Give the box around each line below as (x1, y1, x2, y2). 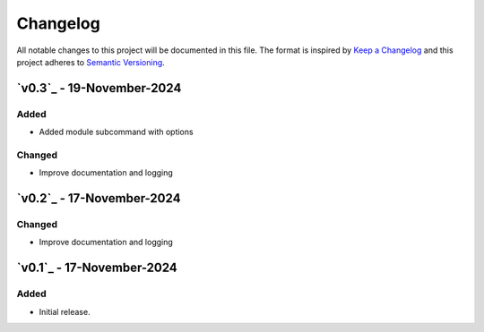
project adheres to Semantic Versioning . (16, 56, 165, 67)
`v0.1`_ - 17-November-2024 (16, 260, 178, 276)
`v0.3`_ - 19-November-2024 (16, 81, 182, 96)
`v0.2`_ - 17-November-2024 (16, 191, 181, 206)
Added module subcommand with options (39, 126, 194, 138)
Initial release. (39, 306, 91, 317)
